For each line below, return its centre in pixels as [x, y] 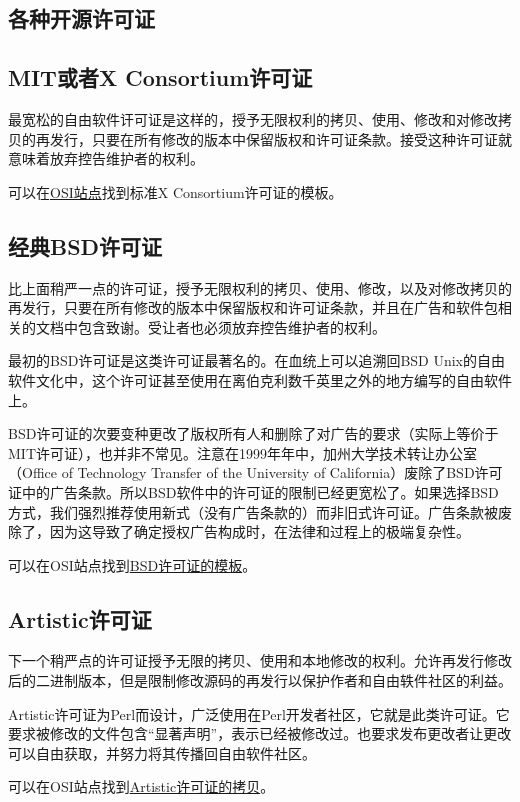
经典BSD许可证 [85, 245]
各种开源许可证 [81, 18]
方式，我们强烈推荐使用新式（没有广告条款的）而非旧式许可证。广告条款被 [253, 511]
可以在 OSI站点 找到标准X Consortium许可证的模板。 [175, 191]
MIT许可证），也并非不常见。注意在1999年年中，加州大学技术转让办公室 [242, 452]
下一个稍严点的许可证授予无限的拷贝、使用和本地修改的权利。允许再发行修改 [260, 660]
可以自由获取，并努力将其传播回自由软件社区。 [162, 752]
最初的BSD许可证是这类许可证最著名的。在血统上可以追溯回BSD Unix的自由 [257, 360]
